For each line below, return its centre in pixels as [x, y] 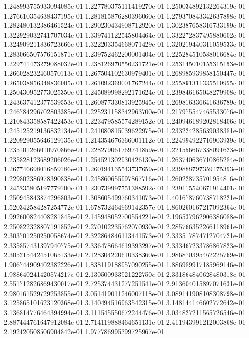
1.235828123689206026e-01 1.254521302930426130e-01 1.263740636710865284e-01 [125, 159]
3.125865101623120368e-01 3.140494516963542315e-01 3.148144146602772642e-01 [125, 303]
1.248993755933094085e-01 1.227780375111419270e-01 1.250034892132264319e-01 [125, 6]
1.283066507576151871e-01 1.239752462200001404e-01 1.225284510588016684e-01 [125, 53]
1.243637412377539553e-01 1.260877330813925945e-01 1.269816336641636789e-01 [125, 101]
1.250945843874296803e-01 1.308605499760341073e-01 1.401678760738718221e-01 [125, 197]
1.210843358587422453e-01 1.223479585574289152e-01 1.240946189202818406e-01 [125, 121]
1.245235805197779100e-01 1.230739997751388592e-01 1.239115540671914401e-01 [125, 188]
